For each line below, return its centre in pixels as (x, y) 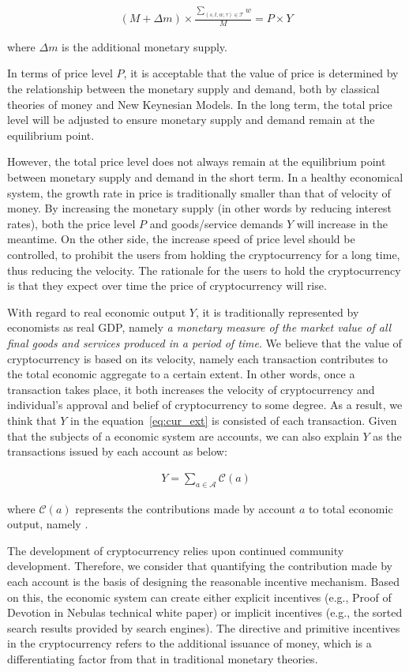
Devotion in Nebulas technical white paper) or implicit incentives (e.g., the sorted (205, 612)
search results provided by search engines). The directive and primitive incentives (204, 627)
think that (32, 420)
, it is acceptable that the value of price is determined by (261, 73)
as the (387, 435)
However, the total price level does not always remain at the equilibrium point (197, 161)
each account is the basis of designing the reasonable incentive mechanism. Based (203, 581)
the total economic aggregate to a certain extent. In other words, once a (181, 374)
